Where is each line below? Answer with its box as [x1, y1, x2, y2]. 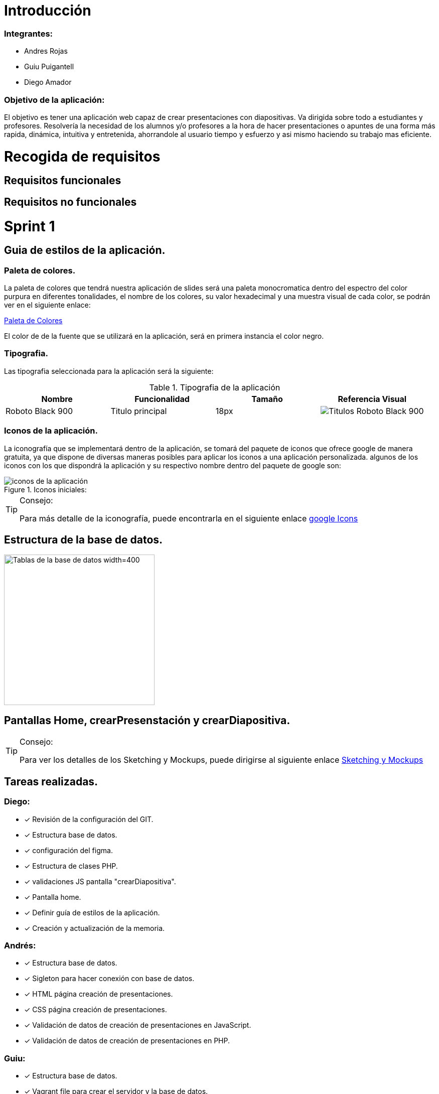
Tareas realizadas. [4, 775, 98, 788]
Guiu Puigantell [24, 62, 74, 71]
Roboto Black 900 [6, 405, 73, 416]
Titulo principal [110, 405, 167, 416]
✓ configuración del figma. [24, 846, 113, 855]
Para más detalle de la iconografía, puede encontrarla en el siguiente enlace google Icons [20, 513, 358, 523]
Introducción [4, 2, 91, 19]
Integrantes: [4, 28, 53, 39]
